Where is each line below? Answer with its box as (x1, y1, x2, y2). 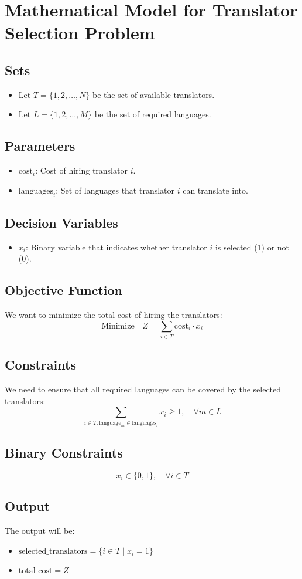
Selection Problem (5, 21, 155, 45)
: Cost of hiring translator (35, 164, 128, 177)
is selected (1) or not (215, 241, 290, 253)
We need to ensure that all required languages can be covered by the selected (5, 383, 282, 395)
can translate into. (183, 184, 248, 196)
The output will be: (5, 524, 75, 537)
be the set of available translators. (92, 88, 215, 100)
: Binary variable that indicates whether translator (25, 241, 207, 253)
